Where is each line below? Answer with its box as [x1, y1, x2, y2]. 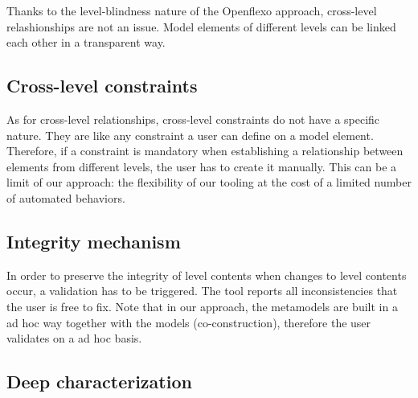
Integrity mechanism [6, 228, 181, 253]
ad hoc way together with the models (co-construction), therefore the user [6, 314, 371, 330]
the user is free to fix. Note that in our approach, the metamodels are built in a [6, 297, 398, 314]
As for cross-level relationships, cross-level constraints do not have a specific [6, 110, 380, 127]
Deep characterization [6, 369, 192, 394]
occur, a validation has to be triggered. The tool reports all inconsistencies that [6, 282, 398, 299]
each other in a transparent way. [6, 34, 166, 51]
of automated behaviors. [6, 189, 125, 206]
